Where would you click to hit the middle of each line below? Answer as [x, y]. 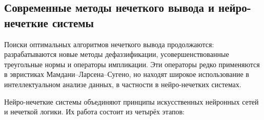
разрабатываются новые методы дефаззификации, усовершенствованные [117, 54]
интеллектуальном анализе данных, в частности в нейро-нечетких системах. [123, 84]
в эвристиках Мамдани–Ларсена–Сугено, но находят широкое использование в [127, 74]
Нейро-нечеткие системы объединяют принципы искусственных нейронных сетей [131, 101]
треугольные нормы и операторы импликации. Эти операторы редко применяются [132, 64]
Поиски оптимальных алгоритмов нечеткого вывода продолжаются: [109, 44]
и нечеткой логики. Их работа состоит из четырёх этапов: [94, 112]
